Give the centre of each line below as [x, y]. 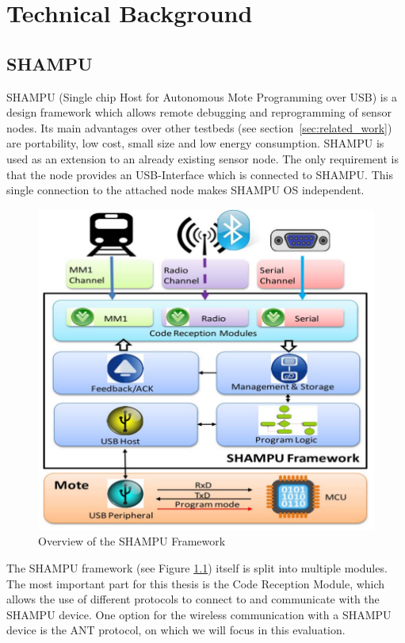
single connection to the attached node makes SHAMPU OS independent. [185, 190]
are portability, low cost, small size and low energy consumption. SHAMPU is [195, 143]
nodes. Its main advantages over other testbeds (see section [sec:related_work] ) [199, 127]
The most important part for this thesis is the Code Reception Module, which [196, 583]
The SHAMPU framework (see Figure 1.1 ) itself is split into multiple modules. [197, 568]
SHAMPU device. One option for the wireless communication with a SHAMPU [199, 614]
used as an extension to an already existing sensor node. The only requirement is [202, 158]
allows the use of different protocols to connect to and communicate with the [193, 599]
